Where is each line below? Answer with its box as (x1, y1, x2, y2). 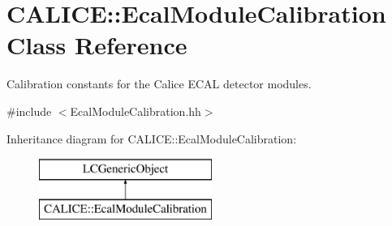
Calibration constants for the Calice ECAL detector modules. (6, 75, 312, 92)
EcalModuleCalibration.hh (70, 102, 201, 119)
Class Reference (6, 28, 187, 62)
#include (6, 102, 52, 119)
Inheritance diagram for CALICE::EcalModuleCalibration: (6, 130, 297, 147)
